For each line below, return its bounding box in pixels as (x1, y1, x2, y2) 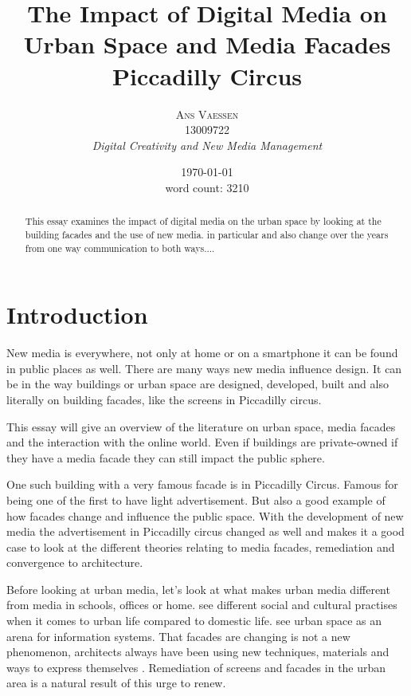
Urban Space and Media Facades (23, 28, 391, 61)
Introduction (6, 298, 148, 331)
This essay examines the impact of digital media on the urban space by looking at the (25, 214, 382, 228)
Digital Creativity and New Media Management (92, 136, 323, 153)
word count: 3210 (165, 179, 249, 195)
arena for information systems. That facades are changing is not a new (6, 627, 350, 644)
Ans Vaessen (175, 105, 239, 122)
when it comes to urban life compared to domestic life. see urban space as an (6, 612, 382, 629)
